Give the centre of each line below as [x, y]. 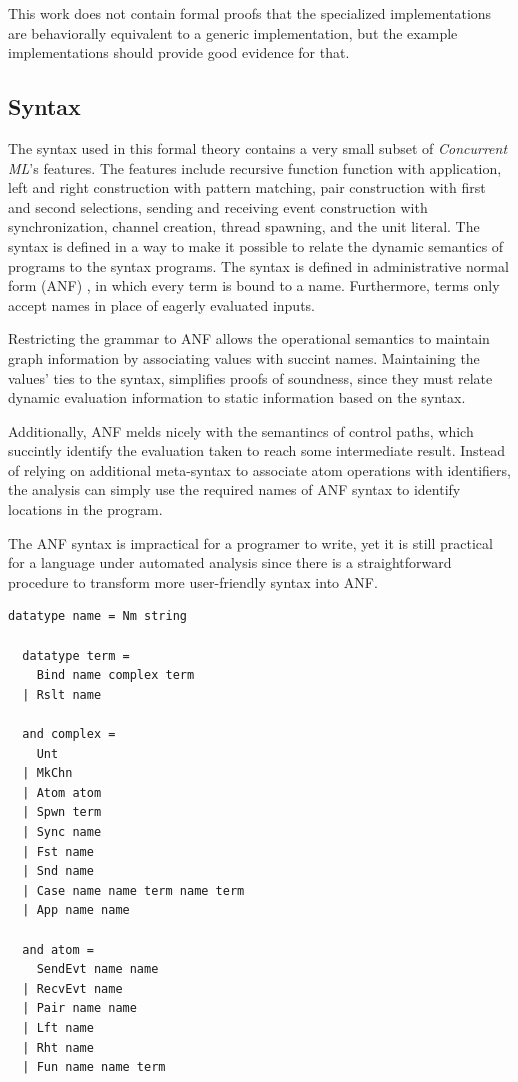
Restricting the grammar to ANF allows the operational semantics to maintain [249, 338]
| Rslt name [62, 694]
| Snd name [58, 871]
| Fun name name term [94, 1067]
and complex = [69, 734]
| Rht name [58, 1047]
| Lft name [58, 1027]
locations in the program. [85, 509]
